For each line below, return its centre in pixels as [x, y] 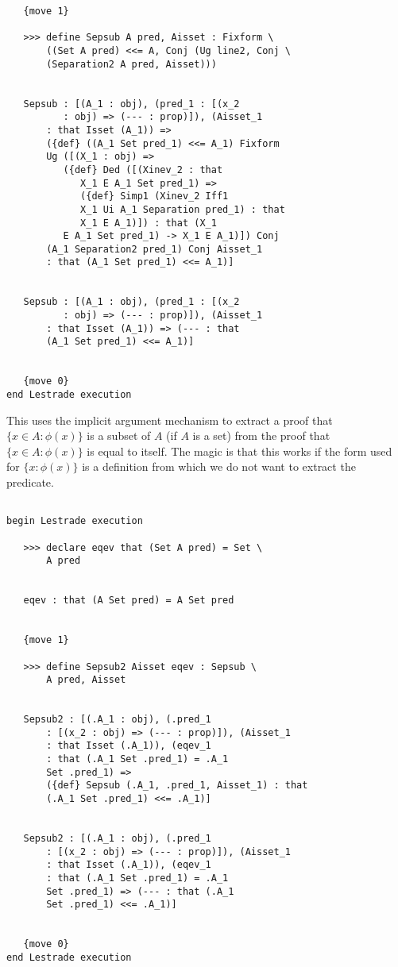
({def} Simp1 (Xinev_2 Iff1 [155, 196]
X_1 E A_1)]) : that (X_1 [149, 223]
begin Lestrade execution [75, 521]
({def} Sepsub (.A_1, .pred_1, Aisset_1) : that [177, 786]
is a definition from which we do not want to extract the [219, 466]
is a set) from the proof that [261, 435]
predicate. [30, 482]
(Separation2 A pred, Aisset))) [131, 64]
